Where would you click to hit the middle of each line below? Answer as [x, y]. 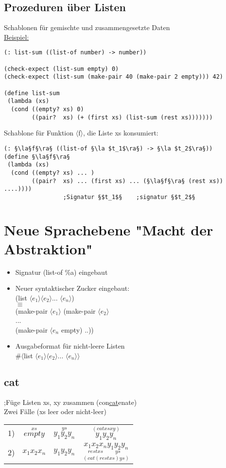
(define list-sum [32, 93]
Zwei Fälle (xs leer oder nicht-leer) [55, 411]
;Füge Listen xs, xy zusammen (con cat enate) [70, 402]
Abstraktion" [48, 248]
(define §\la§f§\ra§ [37, 157]
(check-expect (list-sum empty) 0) [61, 69]
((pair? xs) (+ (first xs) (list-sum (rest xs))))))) [122, 117]
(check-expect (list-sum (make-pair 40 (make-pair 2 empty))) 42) [114, 77]
